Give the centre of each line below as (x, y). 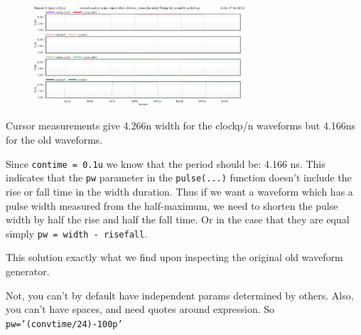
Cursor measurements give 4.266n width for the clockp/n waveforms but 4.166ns (181, 126)
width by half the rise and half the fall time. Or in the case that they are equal (178, 219)
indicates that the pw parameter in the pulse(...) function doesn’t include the (179, 177)
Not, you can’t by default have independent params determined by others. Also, (180, 295)
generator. (28, 271)
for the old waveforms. (54, 140)
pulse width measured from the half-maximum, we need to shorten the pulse (172, 205)
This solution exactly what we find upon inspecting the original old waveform (174, 257)
